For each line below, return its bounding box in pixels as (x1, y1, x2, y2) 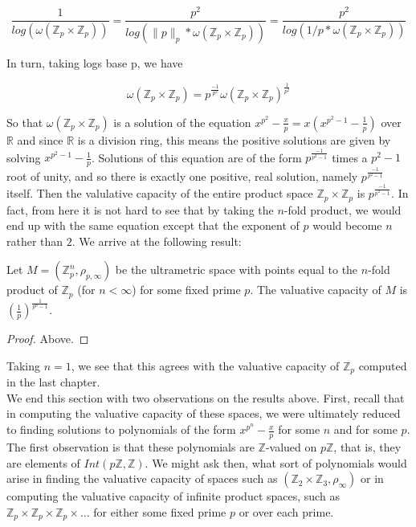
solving (6, 149, 41, 165)
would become (312, 217, 382, 234)
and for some (333, 421, 398, 438)
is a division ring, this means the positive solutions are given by (77, 131, 391, 148)
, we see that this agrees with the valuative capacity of (71, 357, 340, 374)
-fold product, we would (283, 201, 402, 218)
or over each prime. (239, 503, 334, 520)
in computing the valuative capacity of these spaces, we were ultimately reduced (6, 405, 401, 422)
